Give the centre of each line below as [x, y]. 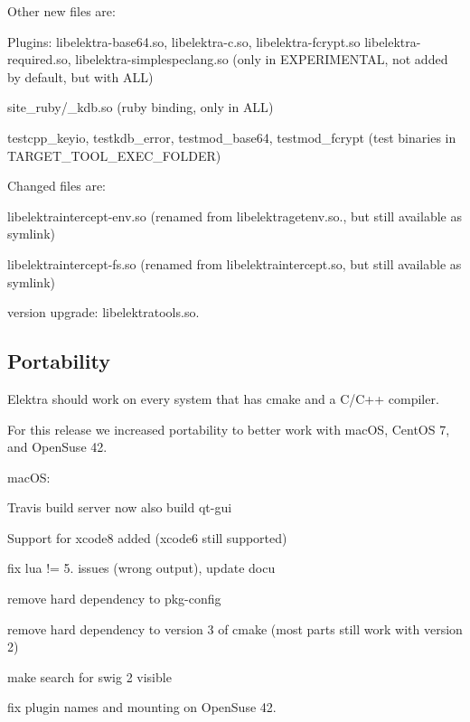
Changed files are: [57, 186]
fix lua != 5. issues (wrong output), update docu [141, 568]
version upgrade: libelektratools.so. [103, 312]
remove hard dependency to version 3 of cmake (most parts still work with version [235, 628]
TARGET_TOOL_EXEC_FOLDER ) [114, 155]
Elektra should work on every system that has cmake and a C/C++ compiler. [223, 398]
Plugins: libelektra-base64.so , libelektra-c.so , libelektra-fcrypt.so [184, 41]
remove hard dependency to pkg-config [114, 599]
